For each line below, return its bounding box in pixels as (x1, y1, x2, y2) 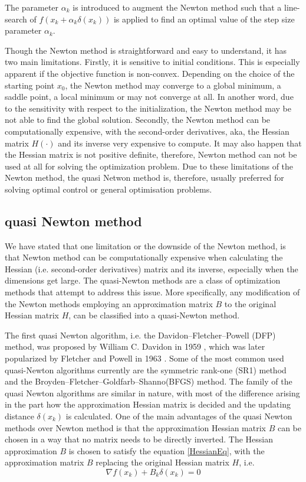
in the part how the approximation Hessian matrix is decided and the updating (5, 398, 291, 411)
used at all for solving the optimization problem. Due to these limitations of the (5, 159, 294, 172)
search (5, 12, 27, 25)
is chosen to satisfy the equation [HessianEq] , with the (68, 444, 265, 457)
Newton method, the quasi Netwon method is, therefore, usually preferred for (5, 171, 284, 184)
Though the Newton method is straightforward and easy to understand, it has (5, 44, 287, 56)
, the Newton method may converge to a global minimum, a (65, 79, 281, 91)
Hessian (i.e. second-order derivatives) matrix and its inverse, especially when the (5, 262, 298, 275)
